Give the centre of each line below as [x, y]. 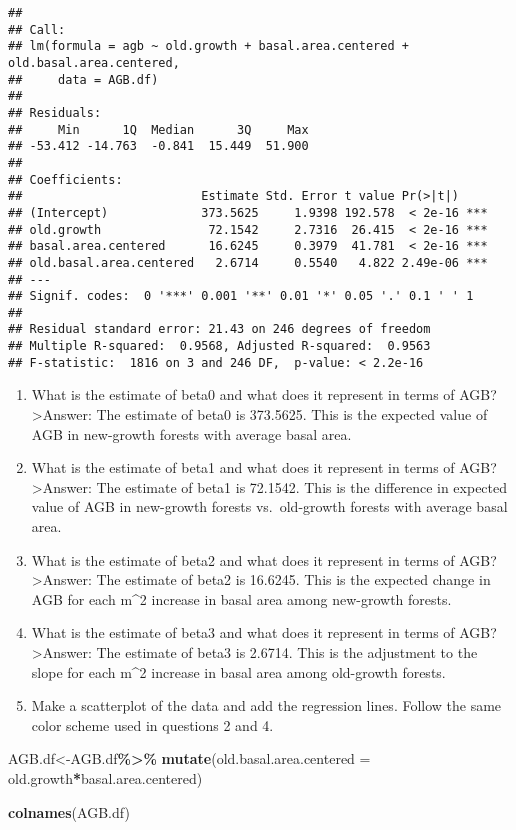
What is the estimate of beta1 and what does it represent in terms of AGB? [264, 467]
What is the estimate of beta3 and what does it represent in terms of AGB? [264, 632]
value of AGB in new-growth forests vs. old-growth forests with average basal [269, 506]
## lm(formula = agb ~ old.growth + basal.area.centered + [208, 46]
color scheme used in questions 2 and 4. [152, 724]
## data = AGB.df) [83, 79]
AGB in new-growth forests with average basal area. [191, 433]
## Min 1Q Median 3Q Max [158, 129]
